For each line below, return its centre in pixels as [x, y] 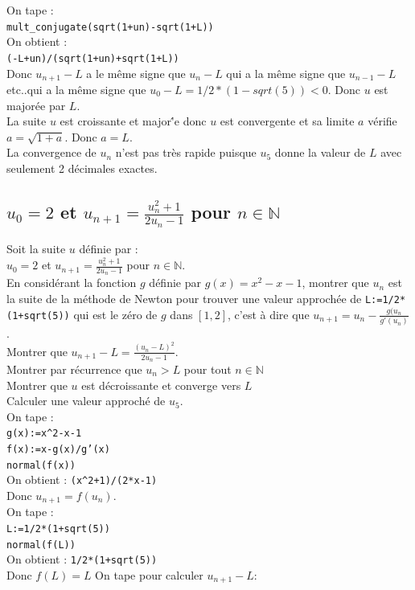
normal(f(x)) [41, 465]
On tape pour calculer [149, 574]
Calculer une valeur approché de [86, 401]
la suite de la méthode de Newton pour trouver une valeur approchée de [184, 298]
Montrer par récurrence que [74, 369]
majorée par [36, 105]
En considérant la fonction [72, 283]
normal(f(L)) [41, 545]
